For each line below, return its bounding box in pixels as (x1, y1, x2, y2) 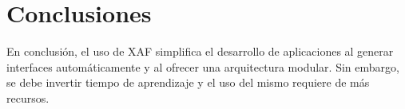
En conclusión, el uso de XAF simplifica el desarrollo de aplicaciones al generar (6, 43, 394, 60)
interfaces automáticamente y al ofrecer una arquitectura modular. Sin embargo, (6, 58, 399, 75)
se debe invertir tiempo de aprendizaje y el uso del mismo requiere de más (6, 74, 370, 91)
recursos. (6, 89, 50, 106)
